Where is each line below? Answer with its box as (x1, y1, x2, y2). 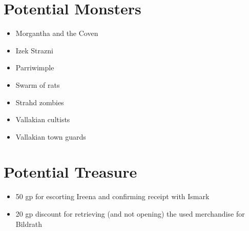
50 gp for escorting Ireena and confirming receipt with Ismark (15, 191, 210, 202)
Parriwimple (15, 62, 54, 73)
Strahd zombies (15, 97, 64, 107)
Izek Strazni (15, 45, 53, 55)
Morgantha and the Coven (15, 28, 98, 38)
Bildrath (15, 218, 42, 229)
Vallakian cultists (15, 114, 70, 125)
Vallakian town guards (15, 131, 86, 142)
